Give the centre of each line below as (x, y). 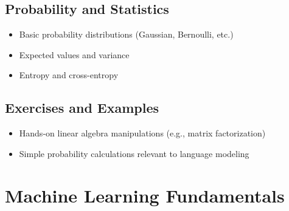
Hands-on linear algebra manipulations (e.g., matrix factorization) (142, 133)
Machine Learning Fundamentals (145, 195)
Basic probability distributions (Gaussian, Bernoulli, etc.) (126, 34)
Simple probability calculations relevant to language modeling (134, 153)
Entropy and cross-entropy (69, 75)
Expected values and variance (74, 54)
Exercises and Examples (82, 108)
